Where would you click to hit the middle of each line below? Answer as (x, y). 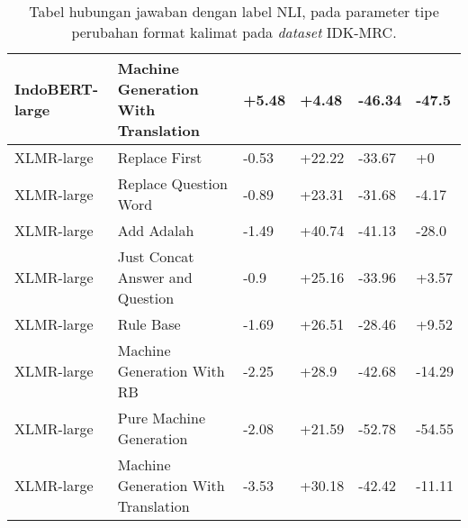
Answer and (155, 277)
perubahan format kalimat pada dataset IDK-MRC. (234, 32)
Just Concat (156, 256)
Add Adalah (156, 230)
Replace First (160, 157)
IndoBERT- (57, 89)
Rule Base (149, 324)
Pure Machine (162, 418)
